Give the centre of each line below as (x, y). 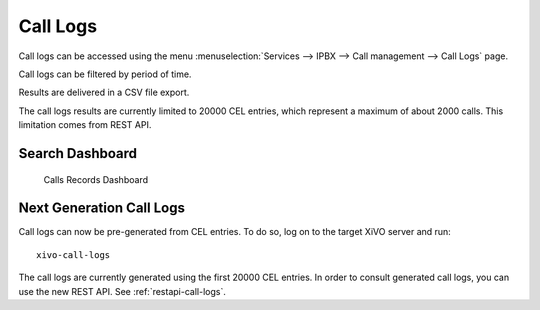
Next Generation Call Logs (101, 208)
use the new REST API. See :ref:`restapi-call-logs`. (122, 291)
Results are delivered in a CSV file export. (104, 92)
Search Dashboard (78, 153)
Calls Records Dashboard (96, 179)
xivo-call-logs (73, 254)
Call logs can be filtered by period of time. (105, 74)
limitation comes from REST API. (85, 125)
